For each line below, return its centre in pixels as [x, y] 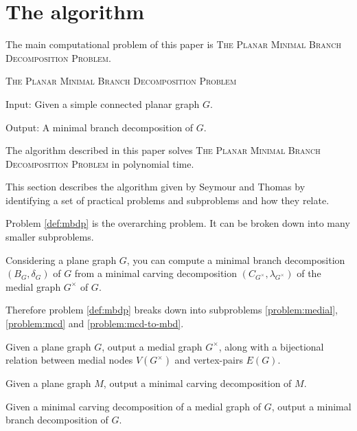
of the [309, 273]
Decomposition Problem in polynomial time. [100, 163]
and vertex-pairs [209, 360]
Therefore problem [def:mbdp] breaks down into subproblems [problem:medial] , [172, 310]
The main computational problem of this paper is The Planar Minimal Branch [173, 44]
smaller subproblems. [50, 237]
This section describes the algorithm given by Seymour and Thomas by [156, 187]
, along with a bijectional [271, 346]
